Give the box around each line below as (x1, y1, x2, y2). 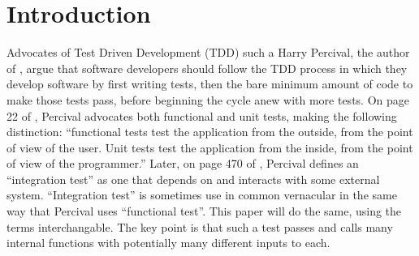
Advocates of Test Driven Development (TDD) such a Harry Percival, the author (6, 44, 410, 61)
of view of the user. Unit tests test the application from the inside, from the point (6, 139, 413, 156)
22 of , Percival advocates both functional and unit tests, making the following (6, 107, 397, 124)
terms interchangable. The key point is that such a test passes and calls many (6, 218, 393, 235)
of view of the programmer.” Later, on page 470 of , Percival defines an (6, 155, 359, 172)
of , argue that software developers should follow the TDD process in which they (6, 59, 408, 76)
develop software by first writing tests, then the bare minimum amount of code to (6, 75, 413, 92)
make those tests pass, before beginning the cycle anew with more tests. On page (6, 91, 409, 108)
